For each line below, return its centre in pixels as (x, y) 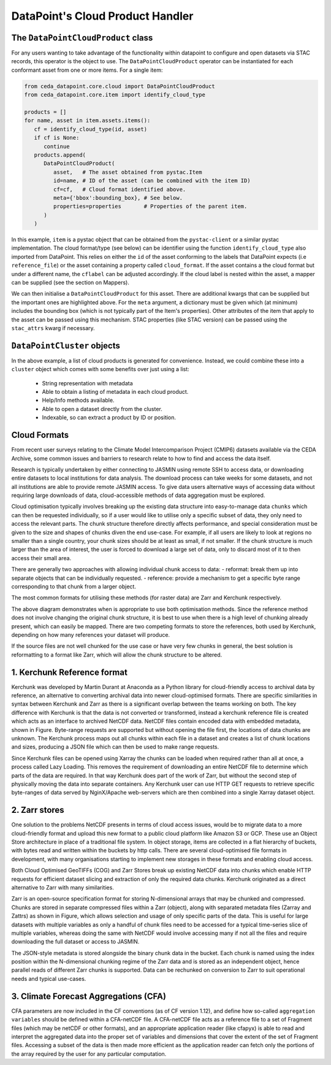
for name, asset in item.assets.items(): (87, 121)
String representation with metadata (87, 383)
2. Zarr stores (38, 810)
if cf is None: (57, 138)
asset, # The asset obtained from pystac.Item (127, 172)
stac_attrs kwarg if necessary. (53, 328)
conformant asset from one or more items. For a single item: (87, 70)
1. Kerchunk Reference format (70, 672)
